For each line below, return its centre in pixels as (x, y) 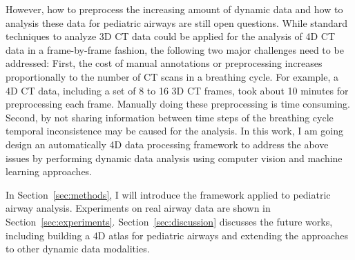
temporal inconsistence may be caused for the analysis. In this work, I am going (174, 131)
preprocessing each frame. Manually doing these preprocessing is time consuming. (178, 104)
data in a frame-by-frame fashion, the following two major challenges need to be (175, 49)
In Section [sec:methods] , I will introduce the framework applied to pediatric (168, 194)
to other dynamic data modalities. (78, 249)
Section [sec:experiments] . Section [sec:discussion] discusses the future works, (169, 221)
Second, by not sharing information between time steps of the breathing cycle (170, 117)
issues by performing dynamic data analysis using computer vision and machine (174, 158)
